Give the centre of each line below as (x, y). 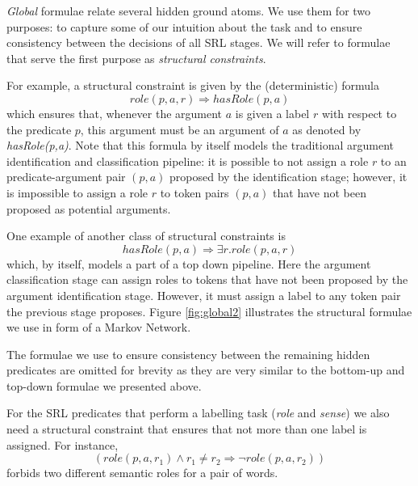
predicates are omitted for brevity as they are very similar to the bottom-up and (206, 370)
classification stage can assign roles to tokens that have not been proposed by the (207, 279)
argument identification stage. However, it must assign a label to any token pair (204, 295)
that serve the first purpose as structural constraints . (136, 58)
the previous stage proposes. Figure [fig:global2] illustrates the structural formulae (209, 311)
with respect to (359, 113)
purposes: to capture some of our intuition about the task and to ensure (184, 26)
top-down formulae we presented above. (104, 385)
